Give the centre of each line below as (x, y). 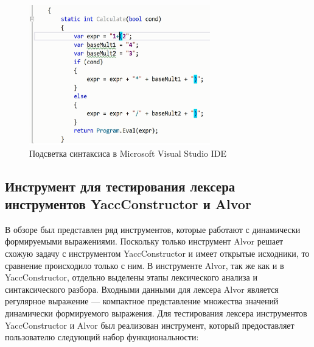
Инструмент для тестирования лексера (120, 186)
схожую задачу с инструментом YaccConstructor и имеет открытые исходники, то (157, 253)
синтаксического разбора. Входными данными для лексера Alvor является (142, 289)
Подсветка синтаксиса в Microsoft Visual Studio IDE (128, 153)
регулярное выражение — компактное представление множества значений (142, 301)
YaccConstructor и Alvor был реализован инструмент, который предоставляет (150, 325)
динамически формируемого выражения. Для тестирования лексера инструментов (156, 313)
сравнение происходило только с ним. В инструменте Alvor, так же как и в (145, 265)
